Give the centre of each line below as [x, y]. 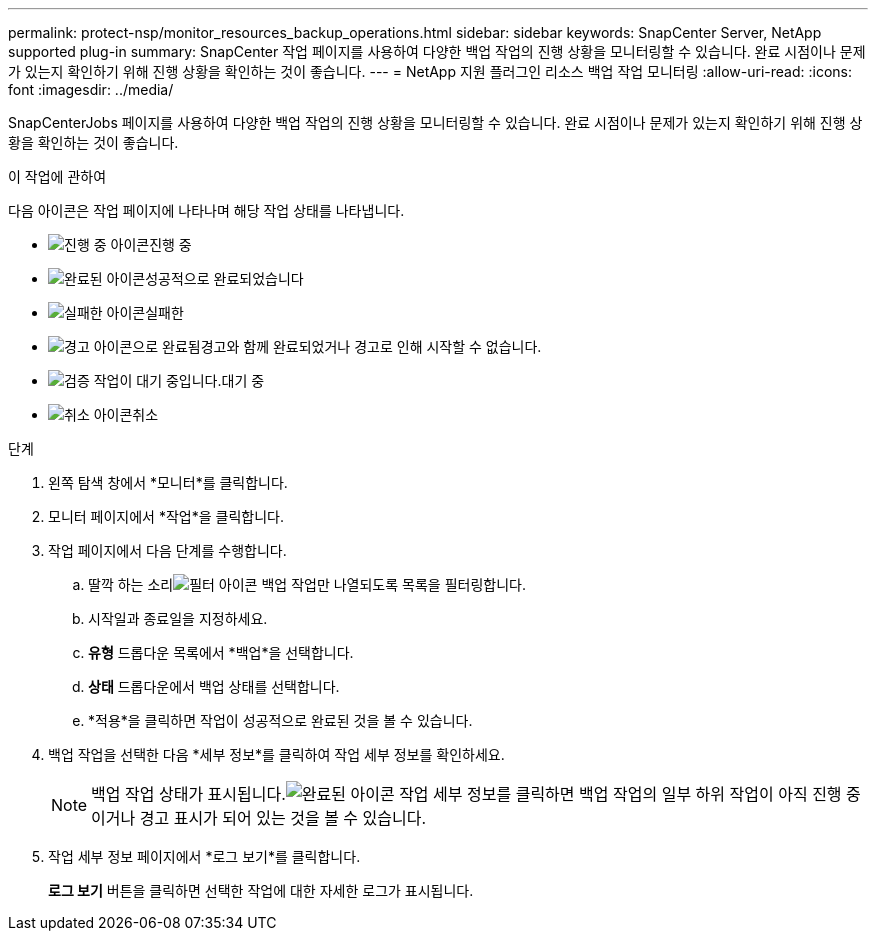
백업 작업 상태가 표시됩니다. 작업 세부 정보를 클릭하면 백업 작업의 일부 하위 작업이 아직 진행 [466, 794]
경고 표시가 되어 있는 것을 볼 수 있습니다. [283, 818]
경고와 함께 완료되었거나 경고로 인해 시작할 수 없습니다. [371, 346]
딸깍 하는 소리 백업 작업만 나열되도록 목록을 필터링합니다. [307, 584]
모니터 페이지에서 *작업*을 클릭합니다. [166, 516]
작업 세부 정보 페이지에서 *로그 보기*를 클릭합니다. [204, 856]
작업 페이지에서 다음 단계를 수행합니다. [167, 550]
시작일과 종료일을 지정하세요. [178, 618]
